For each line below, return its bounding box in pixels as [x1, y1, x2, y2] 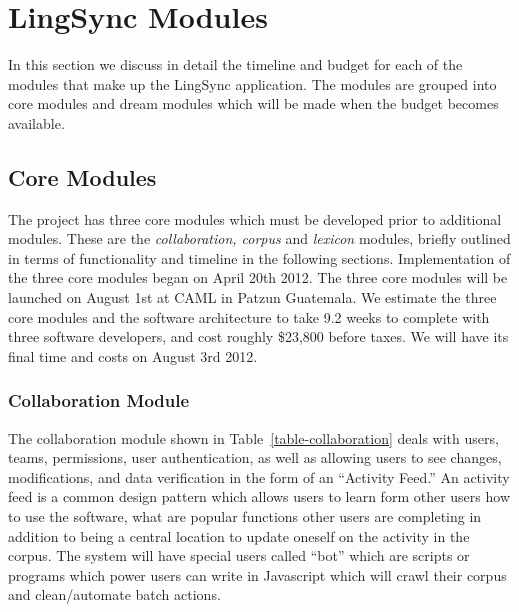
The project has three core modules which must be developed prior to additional [8, 208, 502, 229]
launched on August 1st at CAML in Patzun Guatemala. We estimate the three [8, 287, 497, 308]
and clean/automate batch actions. [8, 584, 221, 605]
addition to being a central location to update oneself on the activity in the [8, 525, 470, 546]
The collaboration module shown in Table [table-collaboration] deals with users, [8, 427, 499, 448]
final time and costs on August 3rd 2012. [8, 345, 258, 366]
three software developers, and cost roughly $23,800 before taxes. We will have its [8, 326, 509, 347]
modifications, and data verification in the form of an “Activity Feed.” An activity [8, 466, 510, 487]
